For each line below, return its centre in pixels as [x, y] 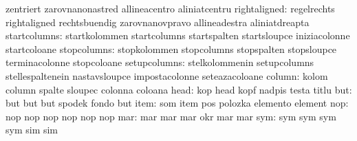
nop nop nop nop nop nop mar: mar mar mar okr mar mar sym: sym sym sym [171, 116]
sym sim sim [32, 130]
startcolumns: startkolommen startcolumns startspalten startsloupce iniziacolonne [178, 35]
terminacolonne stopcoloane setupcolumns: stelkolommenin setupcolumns [160, 62]
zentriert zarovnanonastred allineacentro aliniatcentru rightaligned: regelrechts [170, 8]
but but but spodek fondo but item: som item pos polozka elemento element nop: [177, 103]
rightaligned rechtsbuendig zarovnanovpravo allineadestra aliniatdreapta [158, 22]
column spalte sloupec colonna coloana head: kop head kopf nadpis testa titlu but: [179, 89]
